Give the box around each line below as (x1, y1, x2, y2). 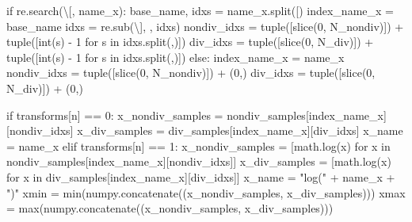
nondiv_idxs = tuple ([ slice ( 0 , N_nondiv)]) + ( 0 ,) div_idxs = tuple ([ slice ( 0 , (6, 64, 376, 81)
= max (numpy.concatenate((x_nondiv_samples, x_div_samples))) (6, 200, 334, 216)
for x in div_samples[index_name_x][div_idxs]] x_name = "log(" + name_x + (6, 168, 395, 185)
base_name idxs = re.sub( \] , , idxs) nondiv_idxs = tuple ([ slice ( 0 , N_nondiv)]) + (6, 17, 404, 34)
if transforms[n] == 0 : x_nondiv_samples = (6, 106, 223, 123)
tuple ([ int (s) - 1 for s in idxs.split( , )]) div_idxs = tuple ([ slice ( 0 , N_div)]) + (6, 33, 374, 50)
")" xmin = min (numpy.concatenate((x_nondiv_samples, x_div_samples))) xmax (6, 184, 406, 201)
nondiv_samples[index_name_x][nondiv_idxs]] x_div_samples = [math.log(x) (6, 153, 391, 170)
